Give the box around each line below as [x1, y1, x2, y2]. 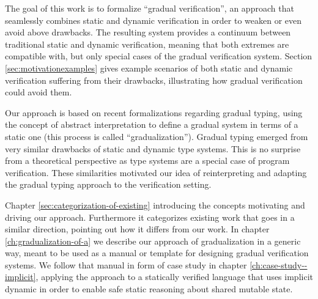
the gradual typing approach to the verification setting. [5, 178, 212, 191]
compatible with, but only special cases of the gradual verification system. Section [5, 50, 312, 62]
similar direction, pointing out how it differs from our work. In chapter [5, 223, 270, 235]
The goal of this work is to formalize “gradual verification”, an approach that [5, 2, 294, 14]
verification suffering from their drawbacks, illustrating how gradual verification [5, 73, 303, 86]
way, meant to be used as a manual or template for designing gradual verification [5, 246, 309, 259]
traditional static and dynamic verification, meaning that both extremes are [5, 37, 289, 50]
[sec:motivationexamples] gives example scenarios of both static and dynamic [5, 61, 293, 74]
